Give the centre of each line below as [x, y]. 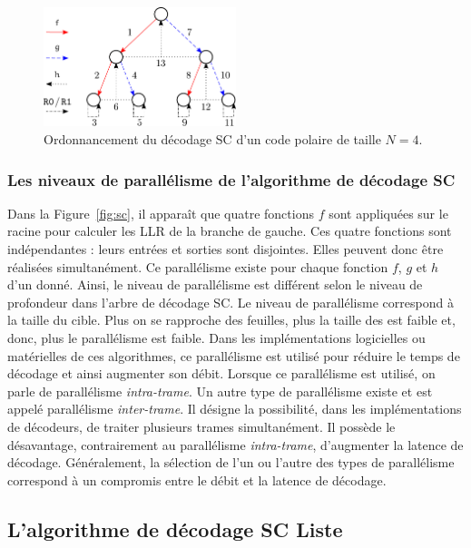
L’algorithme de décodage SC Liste [175, 528]
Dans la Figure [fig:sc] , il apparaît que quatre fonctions [161, 213]
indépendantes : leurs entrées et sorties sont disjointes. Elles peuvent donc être [226, 249]
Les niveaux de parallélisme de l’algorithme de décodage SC [231, 179]
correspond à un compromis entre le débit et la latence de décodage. [197, 479]
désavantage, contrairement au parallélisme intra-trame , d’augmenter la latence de [235, 444]
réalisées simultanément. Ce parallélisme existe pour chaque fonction [198, 266]
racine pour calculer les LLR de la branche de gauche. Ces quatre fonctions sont [230, 231]
